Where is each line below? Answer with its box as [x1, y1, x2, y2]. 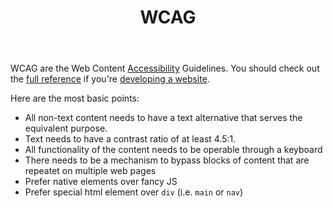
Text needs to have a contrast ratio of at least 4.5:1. [24, 133, 237, 145]
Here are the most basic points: [10, 92, 140, 105]
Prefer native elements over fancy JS [24, 176, 178, 188]
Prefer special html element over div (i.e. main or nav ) [24, 186, 244, 198]
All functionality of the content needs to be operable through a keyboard [24, 144, 323, 156]
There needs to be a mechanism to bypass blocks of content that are [24, 154, 310, 166]
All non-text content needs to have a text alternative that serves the [24, 112, 303, 124]
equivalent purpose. [24, 122, 108, 135]
